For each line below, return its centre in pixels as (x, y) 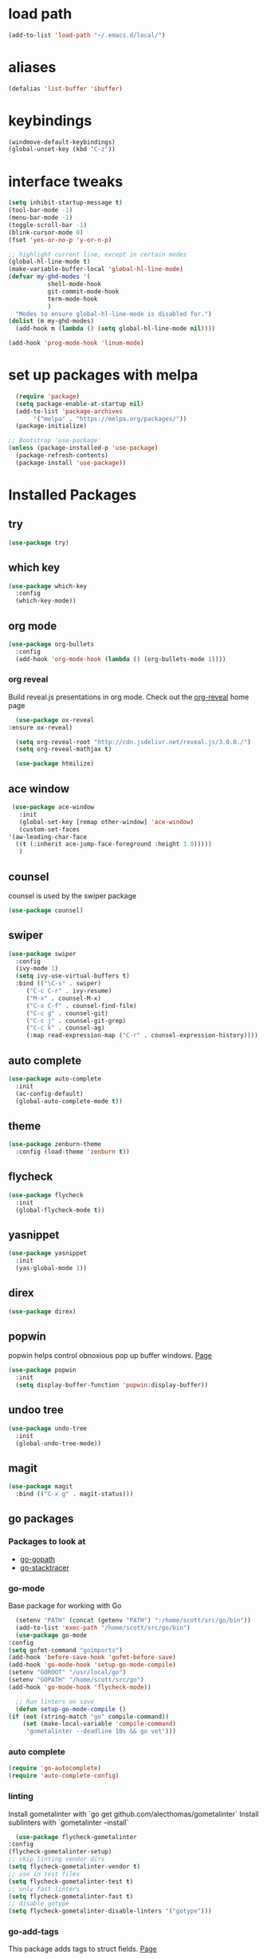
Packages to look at (47, 1542)
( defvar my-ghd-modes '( (49, 277)
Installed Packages (73, 495)
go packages (41, 1519)
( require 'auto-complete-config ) (64, 1776)
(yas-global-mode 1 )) (51, 1268)
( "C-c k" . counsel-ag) (65, 1028)
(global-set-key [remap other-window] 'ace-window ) (106, 822)
